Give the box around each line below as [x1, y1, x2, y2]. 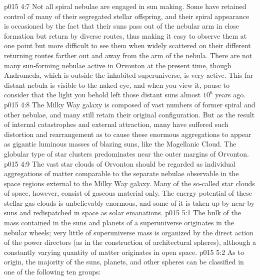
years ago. [215, 89, 246, 100]
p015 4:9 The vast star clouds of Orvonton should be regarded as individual [4, 158, 235, 169]
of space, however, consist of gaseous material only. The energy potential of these [4, 188, 252, 198]
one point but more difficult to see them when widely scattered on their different [4, 40, 251, 51]
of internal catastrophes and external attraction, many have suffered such [4, 119, 228, 129]
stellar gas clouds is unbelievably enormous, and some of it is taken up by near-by [4, 197, 255, 208]
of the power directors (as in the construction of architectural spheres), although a [4, 237, 256, 247]
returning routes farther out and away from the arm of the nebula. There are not [4, 50, 252, 60]
